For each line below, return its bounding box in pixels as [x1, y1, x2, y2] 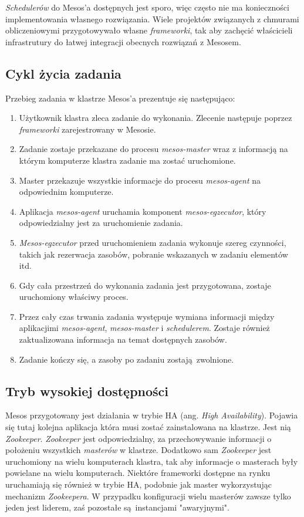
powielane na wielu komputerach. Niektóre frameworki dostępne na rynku [5, 467, 271, 479]
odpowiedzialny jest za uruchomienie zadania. [19, 217, 183, 229]
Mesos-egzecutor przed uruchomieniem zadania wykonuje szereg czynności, [19, 236, 286, 248]
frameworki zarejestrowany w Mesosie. [19, 123, 156, 135]
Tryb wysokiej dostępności [5, 381, 169, 400]
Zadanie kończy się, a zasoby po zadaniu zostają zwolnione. [19, 353, 234, 365]
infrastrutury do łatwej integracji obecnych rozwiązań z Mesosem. [5, 35, 241, 48]
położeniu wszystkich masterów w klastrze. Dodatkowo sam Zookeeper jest [5, 444, 272, 456]
